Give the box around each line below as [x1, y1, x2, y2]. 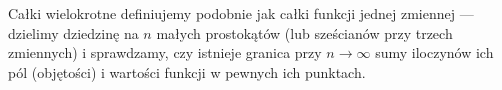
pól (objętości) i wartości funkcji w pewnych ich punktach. [8, 61, 366, 82]
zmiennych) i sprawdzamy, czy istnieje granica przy [8, 42, 322, 63]
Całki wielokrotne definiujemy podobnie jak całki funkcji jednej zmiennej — [8, 3, 474, 23]
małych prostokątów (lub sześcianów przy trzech [156, 22, 453, 43]
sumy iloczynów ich [375, 42, 494, 63]
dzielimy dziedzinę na [8, 22, 139, 43]
